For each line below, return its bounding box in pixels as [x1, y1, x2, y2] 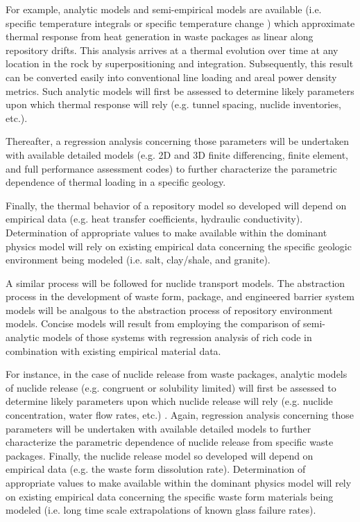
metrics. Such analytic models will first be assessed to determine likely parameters [6, 83, 354, 98]
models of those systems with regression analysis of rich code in [42, 330, 312, 345]
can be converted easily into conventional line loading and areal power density [6, 69, 337, 84]
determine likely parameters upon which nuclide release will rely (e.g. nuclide [6, 394, 333, 408]
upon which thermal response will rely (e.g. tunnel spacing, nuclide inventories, [6, 97, 341, 112]
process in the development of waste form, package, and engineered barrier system [6, 289, 355, 304]
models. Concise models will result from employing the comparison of [6, 316, 300, 331]
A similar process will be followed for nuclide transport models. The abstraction [6, 275, 345, 290]
